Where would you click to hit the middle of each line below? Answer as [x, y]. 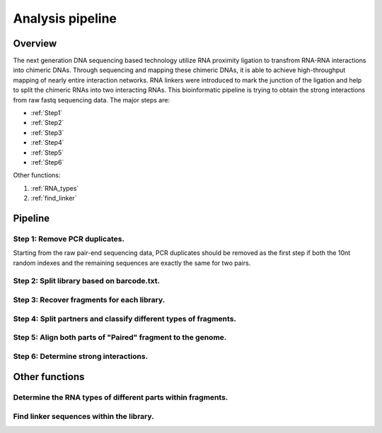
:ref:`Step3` [47, 132]
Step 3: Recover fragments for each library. [89, 300]
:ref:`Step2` [47, 123]
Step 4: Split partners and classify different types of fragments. [125, 319]
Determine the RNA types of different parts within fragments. [121, 398]
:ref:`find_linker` [54, 198]
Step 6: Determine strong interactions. [81, 356]
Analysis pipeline [65, 18]
